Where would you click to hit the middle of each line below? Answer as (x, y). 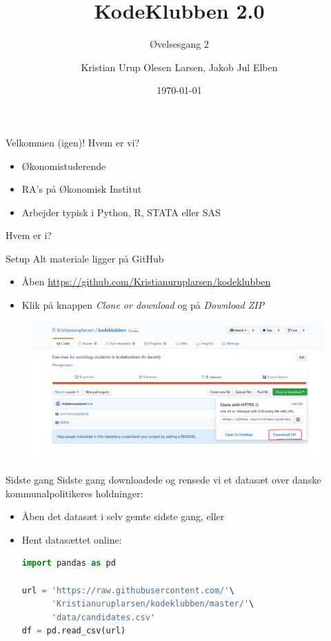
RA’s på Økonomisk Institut (82, 189)
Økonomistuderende (64, 165)
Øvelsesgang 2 (179, 44)
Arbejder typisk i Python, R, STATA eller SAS (121, 212)
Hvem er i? (29, 235)
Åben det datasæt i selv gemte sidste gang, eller (123, 516)
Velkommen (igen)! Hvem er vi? (73, 142)
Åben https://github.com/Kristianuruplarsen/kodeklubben (146, 281)
